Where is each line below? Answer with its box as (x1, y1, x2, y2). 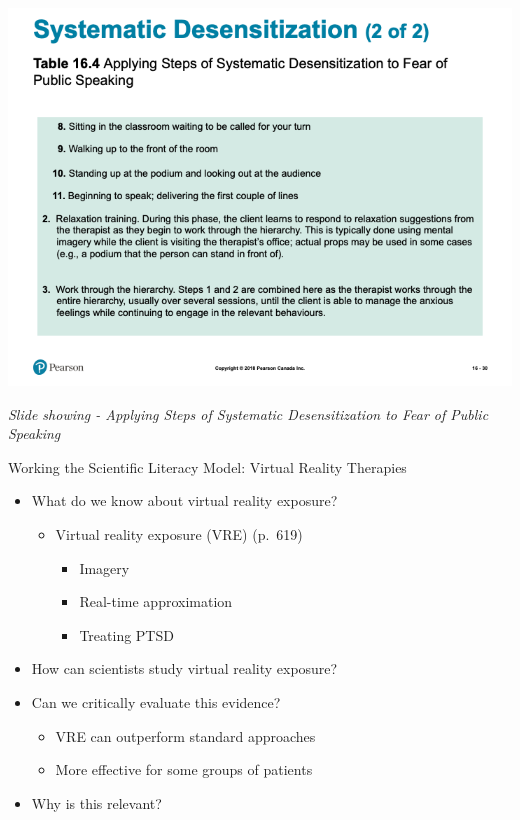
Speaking (8, 423, 61, 444)
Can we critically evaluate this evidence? (31, 691, 281, 712)
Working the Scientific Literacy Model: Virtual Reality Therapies (8, 456, 407, 477)
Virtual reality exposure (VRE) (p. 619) (55, 523, 303, 544)
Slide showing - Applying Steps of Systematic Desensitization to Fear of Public (8, 403, 489, 424)
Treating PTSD (79, 624, 174, 645)
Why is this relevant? (31, 792, 162, 813)
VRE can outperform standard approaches (55, 725, 316, 746)
